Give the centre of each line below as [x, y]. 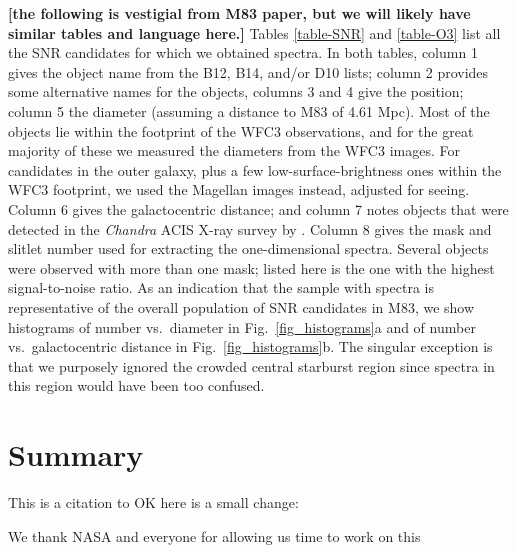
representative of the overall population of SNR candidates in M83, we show [241, 306]
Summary [76, 454]
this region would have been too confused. [136, 385]
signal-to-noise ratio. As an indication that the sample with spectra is [221, 287]
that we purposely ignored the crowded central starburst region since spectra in [251, 365]
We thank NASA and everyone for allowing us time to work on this [214, 535]
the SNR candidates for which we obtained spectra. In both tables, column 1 [243, 52]
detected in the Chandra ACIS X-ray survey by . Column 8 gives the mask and [250, 228]
